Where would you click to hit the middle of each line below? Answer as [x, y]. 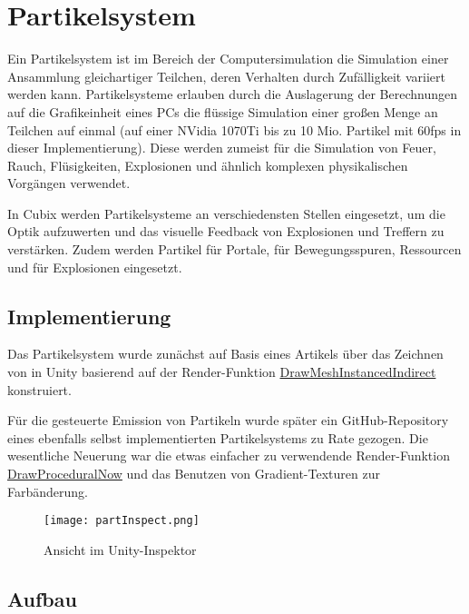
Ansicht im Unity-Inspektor [120, 549]
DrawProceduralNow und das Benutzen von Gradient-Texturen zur [194, 474]
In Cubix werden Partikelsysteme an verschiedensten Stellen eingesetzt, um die [226, 213]
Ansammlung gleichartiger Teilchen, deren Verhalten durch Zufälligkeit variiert [226, 76]
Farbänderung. [48, 491]
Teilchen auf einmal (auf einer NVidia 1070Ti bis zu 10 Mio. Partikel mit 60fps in [234, 129]
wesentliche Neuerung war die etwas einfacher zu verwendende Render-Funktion [229, 456]
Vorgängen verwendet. [69, 183]
